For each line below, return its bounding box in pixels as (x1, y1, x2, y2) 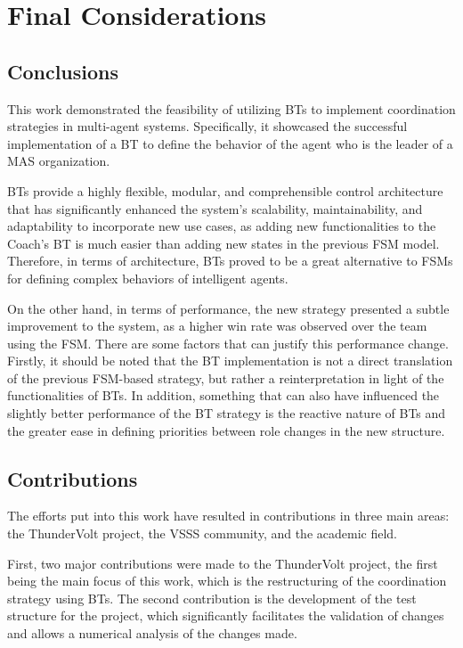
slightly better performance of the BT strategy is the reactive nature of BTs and (7, 404, 446, 422)
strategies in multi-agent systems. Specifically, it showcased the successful (7, 117, 408, 135)
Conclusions (7, 57, 119, 85)
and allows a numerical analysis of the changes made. (7, 624, 297, 643)
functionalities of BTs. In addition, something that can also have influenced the (7, 386, 440, 405)
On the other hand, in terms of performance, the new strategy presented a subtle (7, 299, 450, 317)
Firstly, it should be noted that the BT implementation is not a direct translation (7, 351, 453, 370)
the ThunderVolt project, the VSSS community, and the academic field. (7, 524, 398, 543)
